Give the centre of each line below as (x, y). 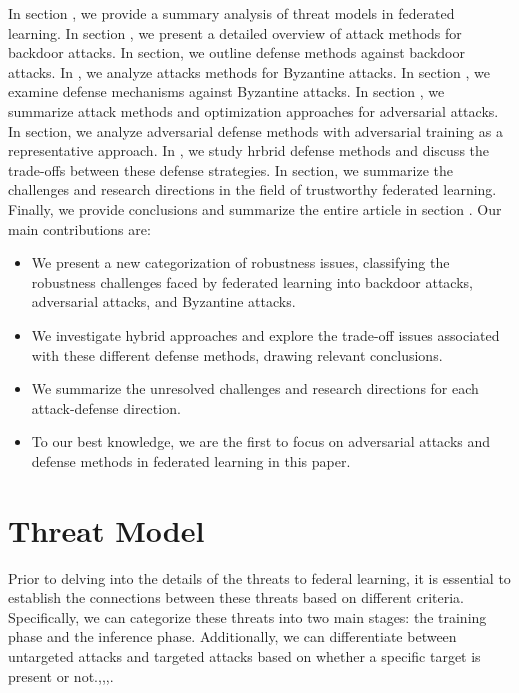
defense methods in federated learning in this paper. (191, 460)
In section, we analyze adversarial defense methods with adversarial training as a (255, 130)
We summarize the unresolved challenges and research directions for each (255, 388)
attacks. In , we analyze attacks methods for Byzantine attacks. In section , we (249, 71)
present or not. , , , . (61, 675)
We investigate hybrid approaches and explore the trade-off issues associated (265, 334)
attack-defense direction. (106, 407)
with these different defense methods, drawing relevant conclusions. (237, 354)
